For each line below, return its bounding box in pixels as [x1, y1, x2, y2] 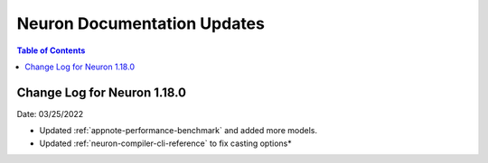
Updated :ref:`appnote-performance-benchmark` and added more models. [39, 125, 318, 136]
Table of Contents [16, 45, 86, 56]
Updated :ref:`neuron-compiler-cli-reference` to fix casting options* [39, 138, 293, 149]
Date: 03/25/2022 [16, 108, 84, 119]
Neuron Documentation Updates [16, 14, 266, 33]
